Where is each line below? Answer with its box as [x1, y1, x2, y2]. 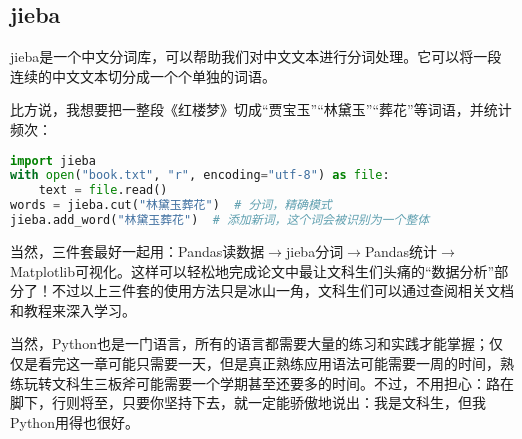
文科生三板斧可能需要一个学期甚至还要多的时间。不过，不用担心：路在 [51, 372, 514, 393]
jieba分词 [285, 240, 344, 261]
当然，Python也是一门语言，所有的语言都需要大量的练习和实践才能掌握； [10, 333, 489, 354]
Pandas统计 [364, 240, 438, 261]
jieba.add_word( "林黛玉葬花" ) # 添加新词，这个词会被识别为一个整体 [10, 213, 430, 228]
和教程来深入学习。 [10, 299, 136, 320]
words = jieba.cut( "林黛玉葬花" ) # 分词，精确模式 [10, 198, 332, 213]
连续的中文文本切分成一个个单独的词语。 [10, 65, 276, 86]
